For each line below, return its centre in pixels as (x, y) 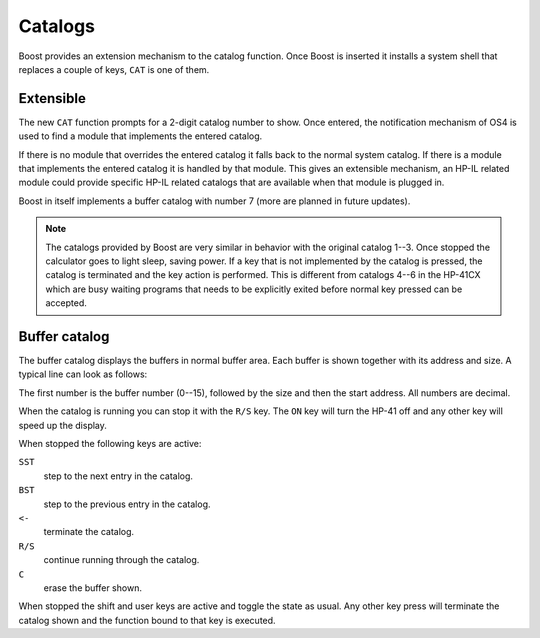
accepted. (66, 303)
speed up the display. (62, 425)
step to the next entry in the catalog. (118, 476)
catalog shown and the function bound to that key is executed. (147, 620)
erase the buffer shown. (92, 587)
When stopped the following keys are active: (110, 443)
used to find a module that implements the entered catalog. (140, 136)
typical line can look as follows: (83, 374)
